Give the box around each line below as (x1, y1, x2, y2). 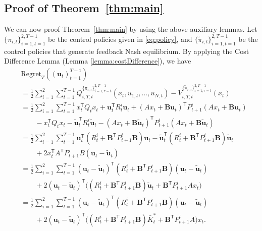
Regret (21, 70, 42, 78)
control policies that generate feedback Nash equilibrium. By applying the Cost (4, 45, 249, 56)
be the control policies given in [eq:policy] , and (47, 33, 192, 44)
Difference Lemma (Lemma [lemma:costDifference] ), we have (4, 55, 191, 66)
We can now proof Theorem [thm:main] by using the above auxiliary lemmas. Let (4, 24, 257, 34)
